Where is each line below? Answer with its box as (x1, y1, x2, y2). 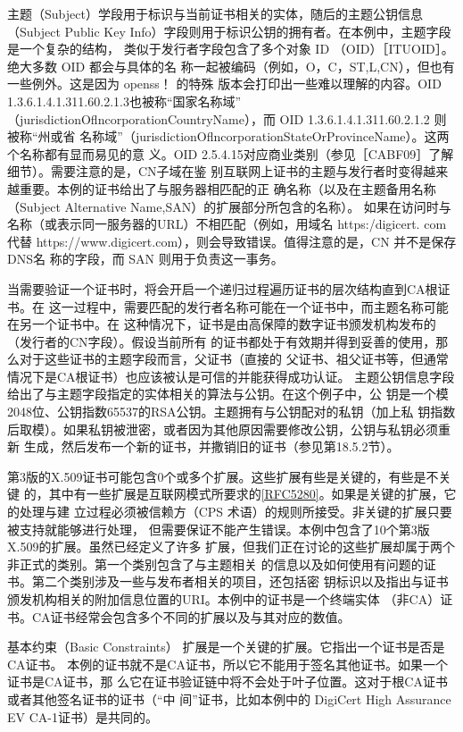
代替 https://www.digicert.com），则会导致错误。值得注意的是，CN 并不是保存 (7, 231, 457, 250)
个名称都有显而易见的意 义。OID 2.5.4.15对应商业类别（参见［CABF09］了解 (7, 144, 454, 163)
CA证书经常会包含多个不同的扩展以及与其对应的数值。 (31, 607, 351, 626)
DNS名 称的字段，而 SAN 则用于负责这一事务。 (7, 249, 284, 268)
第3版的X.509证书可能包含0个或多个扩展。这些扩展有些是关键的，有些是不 (7, 467, 439, 485)
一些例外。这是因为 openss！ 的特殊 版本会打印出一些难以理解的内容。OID (7, 74, 442, 93)
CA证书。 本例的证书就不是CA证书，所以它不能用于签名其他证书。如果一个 (7, 654, 448, 673)
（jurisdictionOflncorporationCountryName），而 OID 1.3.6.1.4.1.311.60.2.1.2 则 (7, 109, 447, 128)
